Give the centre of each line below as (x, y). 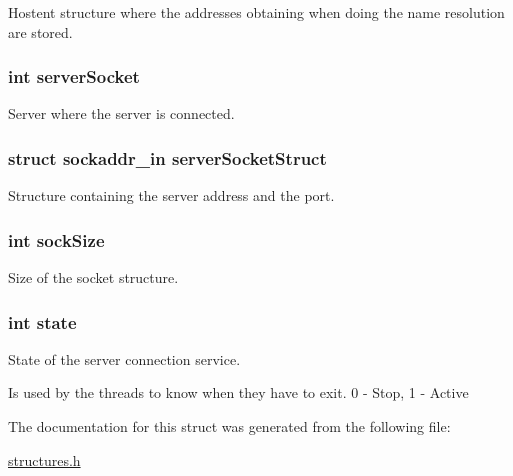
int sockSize (56, 239)
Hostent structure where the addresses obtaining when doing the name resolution (256, 12)
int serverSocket (74, 76)
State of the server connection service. (124, 358)
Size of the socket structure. (93, 277)
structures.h (44, 459)
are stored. (40, 31)
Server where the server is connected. (121, 113)
